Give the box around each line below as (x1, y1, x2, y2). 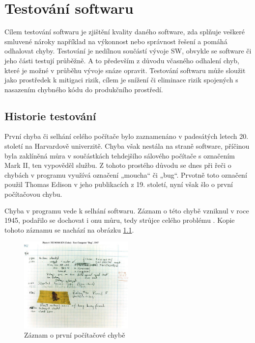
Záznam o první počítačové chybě (24, 330, 125, 340)
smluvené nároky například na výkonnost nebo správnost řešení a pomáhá (4, 36, 227, 46)
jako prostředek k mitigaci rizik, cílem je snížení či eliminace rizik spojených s (4, 75, 238, 85)
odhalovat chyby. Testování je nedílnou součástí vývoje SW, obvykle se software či (4, 46, 252, 56)
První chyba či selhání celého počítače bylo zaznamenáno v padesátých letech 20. (4, 131, 249, 141)
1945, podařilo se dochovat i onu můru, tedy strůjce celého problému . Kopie (4, 215, 235, 225)
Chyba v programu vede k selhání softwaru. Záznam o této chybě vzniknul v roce (4, 205, 249, 215)
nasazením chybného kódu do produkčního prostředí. (4, 84, 163, 94)
